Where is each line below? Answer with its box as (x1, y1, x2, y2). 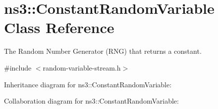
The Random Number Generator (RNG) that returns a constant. (4, 46, 202, 56)
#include (4, 62, 32, 73)
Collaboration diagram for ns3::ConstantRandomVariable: (4, 96, 179, 106)
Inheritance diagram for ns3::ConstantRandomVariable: (4, 79, 172, 89)
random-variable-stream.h (43, 62, 121, 73)
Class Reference (4, 17, 114, 37)
